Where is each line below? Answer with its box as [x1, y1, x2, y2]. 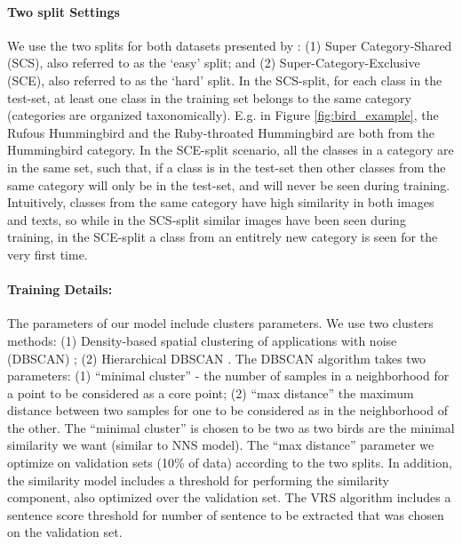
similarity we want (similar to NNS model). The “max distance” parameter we [7, 436, 434, 454]
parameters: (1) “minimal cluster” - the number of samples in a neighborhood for [7, 366, 450, 385]
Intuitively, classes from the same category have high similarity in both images [7, 193, 434, 212]
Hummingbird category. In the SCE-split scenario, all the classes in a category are [7, 140, 454, 159]
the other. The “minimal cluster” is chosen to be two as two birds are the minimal [7, 418, 455, 436]
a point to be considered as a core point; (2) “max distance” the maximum [7, 383, 414, 402]
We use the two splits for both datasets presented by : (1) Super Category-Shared [7, 36, 452, 54]
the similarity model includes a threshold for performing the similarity [7, 470, 389, 489]
